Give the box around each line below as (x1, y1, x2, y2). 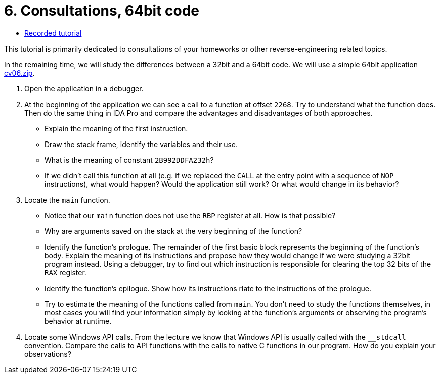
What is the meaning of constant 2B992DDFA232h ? (45, 155, 214, 164)
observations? (24, 349, 71, 358)
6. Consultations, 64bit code (4, 2, 200, 19)
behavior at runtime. (45, 316, 112, 325)
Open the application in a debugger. (24, 84, 144, 93)
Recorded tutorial (24, 28, 82, 37)
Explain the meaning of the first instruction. (45, 124, 188, 133)
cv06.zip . (4, 68, 35, 77)
